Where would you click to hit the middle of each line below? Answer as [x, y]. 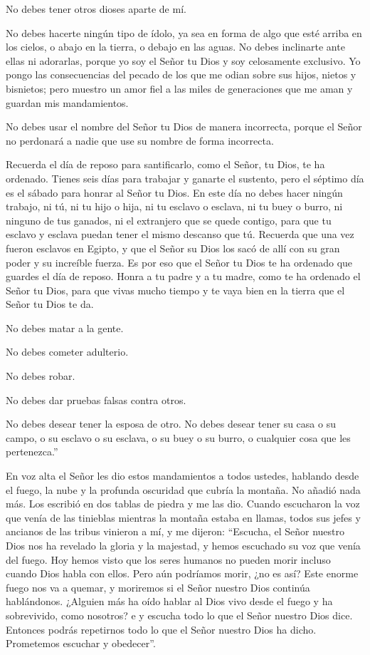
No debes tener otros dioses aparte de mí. [96, 9]
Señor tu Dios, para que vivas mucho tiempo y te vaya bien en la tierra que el [175, 290]
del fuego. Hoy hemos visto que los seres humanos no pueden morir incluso [168, 559]
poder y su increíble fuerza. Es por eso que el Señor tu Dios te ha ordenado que [179, 262]
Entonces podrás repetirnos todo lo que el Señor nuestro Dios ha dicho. [161, 629]
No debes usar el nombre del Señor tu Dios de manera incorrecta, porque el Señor [184, 127]
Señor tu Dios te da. [50, 304]
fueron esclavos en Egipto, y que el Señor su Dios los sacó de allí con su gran [173, 248]
